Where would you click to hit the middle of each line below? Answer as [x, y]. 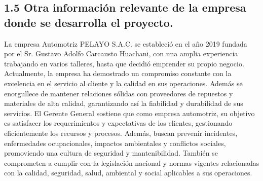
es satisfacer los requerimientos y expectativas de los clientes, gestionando [118, 123]
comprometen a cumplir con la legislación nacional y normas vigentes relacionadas [132, 162]
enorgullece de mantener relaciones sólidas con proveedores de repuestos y [119, 93]
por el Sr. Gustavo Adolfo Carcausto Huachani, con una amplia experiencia [121, 53]
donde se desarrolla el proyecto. [89, 22]
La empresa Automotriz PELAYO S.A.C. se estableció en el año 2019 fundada [126, 43]
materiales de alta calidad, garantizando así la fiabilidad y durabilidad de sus [124, 103]
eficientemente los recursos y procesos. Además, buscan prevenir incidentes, [121, 133]
